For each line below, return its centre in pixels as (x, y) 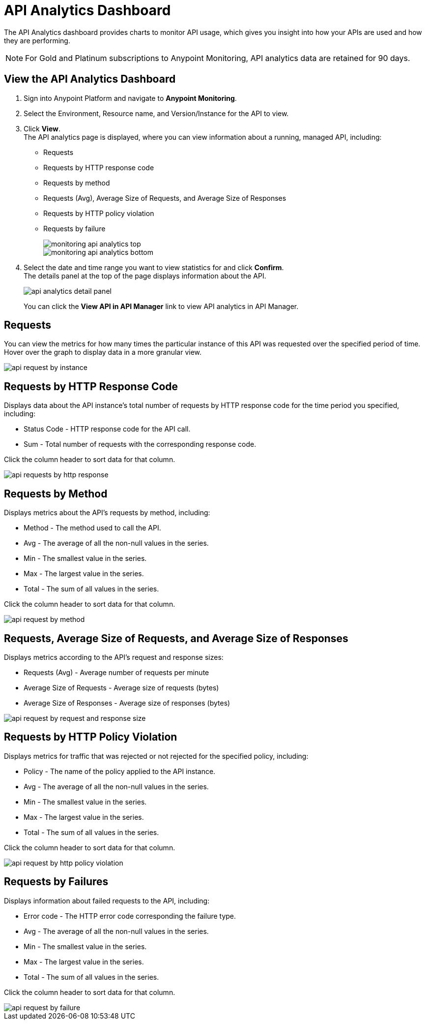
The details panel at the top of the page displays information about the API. (145, 276)
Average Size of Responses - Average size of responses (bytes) (127, 703)
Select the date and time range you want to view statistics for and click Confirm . (154, 267)
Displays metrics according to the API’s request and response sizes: (114, 657)
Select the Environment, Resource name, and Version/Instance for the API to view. (156, 113)
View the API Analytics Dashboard (90, 79)
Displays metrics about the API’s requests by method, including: (107, 513)
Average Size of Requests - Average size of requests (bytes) (121, 687)
